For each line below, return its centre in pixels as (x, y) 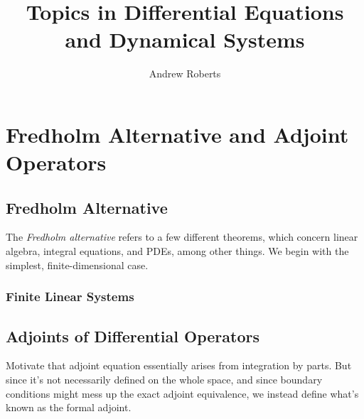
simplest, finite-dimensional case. (77, 265)
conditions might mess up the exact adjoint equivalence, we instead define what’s (182, 393)
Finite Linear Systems (70, 296)
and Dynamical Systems (185, 39)
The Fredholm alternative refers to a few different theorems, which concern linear (182, 237)
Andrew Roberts (185, 74)
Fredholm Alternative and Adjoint (177, 134)
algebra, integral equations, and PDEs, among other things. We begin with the (177, 251)
